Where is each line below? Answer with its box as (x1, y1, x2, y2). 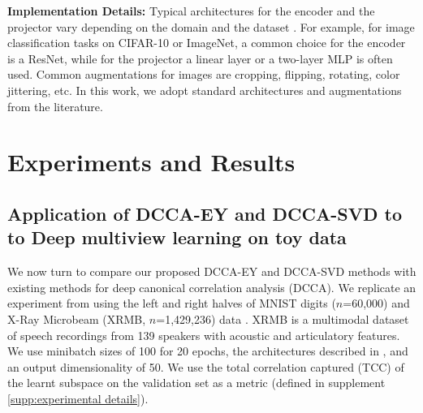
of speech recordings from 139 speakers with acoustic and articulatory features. (7, 326, 400, 343)
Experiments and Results (7, 145, 296, 179)
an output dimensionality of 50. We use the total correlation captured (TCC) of (7, 358, 404, 375)
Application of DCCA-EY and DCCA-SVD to (7, 200, 402, 226)
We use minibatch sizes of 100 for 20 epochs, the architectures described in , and (7, 342, 408, 359)
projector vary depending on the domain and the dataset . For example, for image (7, 18, 415, 35)
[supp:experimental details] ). (7, 389, 149, 407)
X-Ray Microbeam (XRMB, (7, 310, 146, 327)
